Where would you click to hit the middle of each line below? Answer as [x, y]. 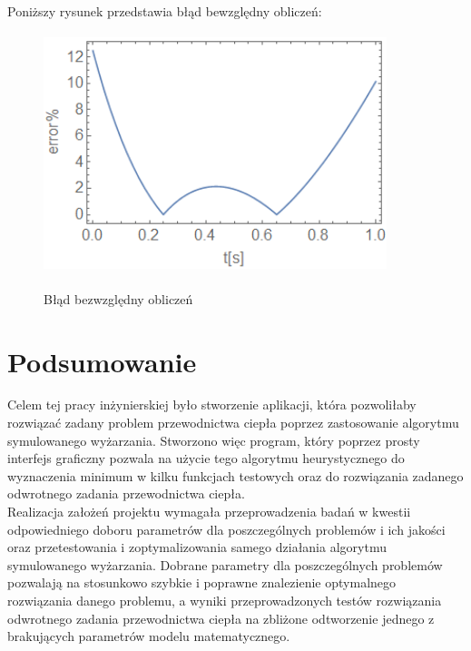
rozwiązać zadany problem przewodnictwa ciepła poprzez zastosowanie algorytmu [233, 423]
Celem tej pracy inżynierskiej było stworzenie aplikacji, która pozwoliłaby [212, 404]
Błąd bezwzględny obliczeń [118, 298]
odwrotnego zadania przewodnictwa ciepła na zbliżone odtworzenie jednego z [221, 618]
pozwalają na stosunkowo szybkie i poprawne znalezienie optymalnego [202, 582]
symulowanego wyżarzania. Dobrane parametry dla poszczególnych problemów [225, 564]
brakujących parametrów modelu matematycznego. [149, 636]
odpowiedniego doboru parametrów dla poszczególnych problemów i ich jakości [226, 529]
